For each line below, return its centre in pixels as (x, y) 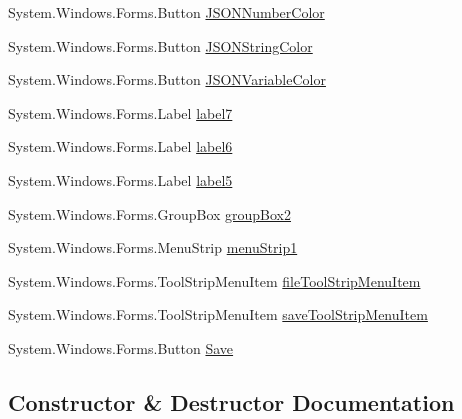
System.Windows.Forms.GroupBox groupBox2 (150, 213)
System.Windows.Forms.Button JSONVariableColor (167, 79)
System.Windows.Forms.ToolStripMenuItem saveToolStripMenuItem (218, 314)
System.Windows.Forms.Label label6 (120, 146)
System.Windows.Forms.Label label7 (120, 112)
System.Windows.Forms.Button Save (121, 347)
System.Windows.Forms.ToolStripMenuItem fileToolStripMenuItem (214, 280)
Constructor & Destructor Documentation (231, 401)
